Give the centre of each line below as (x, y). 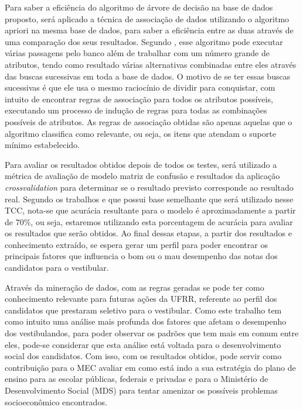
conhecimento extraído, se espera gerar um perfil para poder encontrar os (136, 244)
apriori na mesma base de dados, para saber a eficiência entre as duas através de (149, 30)
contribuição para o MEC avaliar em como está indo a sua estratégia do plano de (150, 367)
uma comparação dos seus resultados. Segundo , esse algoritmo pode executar (144, 41)
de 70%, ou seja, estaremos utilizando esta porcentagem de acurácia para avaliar (149, 221)
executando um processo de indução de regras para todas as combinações (136, 110)
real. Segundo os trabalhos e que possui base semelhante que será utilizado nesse (149, 199)
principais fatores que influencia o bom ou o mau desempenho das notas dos (141, 256)
